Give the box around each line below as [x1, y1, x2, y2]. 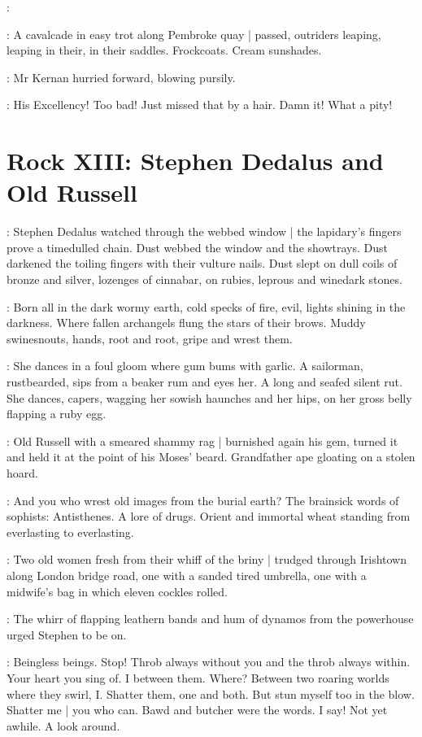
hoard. [7, 464, 38, 481]
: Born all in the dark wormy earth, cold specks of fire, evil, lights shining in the [7, 298, 406, 315]
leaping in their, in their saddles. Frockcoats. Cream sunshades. [7, 41, 322, 59]
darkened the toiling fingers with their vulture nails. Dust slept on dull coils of [7, 255, 398, 272]
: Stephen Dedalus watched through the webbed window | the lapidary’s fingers [7, 223, 402, 240]
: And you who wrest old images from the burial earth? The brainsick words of [7, 491, 399, 508]
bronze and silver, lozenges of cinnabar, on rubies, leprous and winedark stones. [7, 271, 402, 288]
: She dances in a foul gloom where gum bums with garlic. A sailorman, [7, 357, 363, 374]
